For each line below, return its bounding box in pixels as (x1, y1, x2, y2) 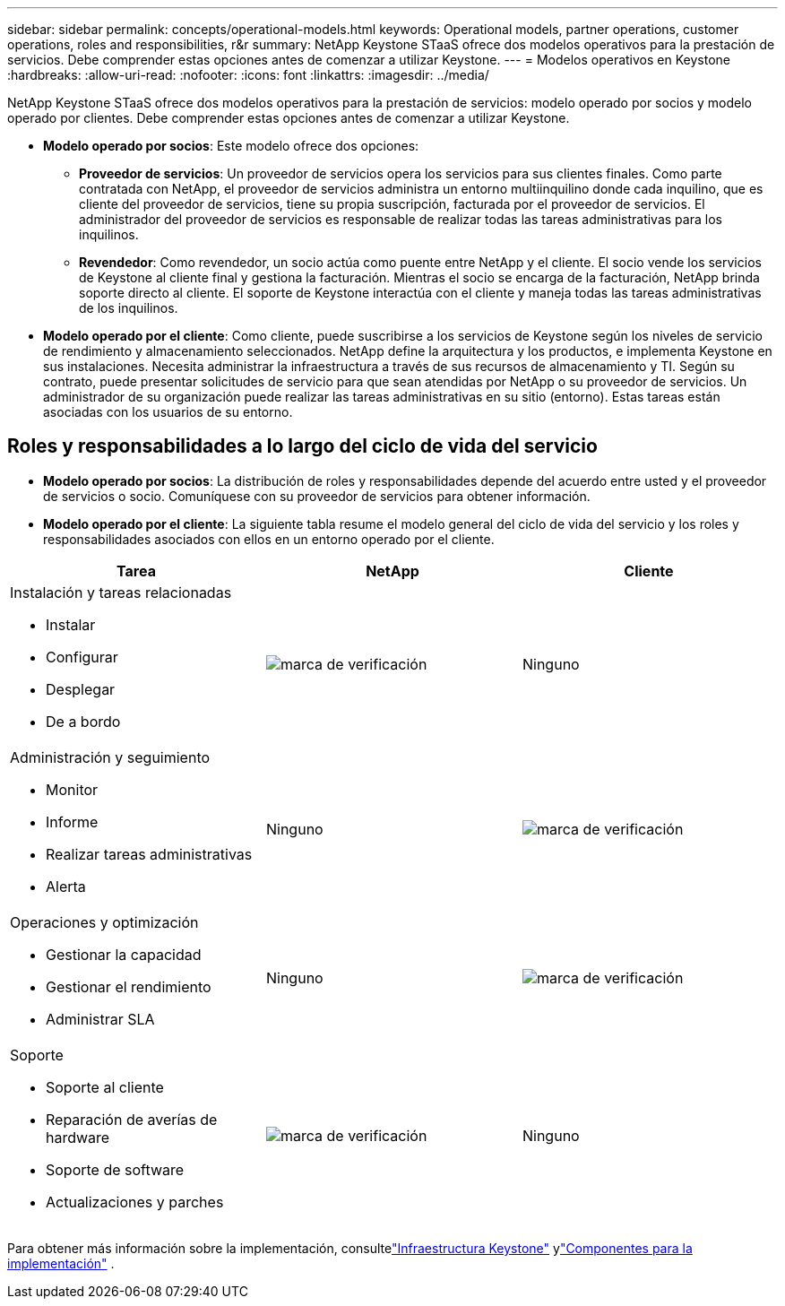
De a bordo (46, 712, 121, 731)
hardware (46, 1128, 110, 1146)
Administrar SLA (46, 1009, 155, 1028)
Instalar (46, 615, 96, 634)
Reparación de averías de (46, 1110, 218, 1129)
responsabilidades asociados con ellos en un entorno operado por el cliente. (43, 531, 495, 547)
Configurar (46, 647, 118, 666)
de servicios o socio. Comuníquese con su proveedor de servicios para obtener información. (43, 488, 591, 504)
